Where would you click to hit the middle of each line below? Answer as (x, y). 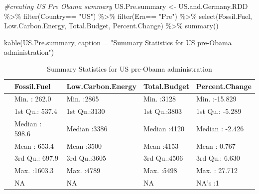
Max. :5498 (160, 170)
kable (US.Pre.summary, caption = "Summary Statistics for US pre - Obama (118, 42)
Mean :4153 (161, 145)
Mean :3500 (84, 145)
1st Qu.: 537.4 (36, 111)
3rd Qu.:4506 (163, 158)
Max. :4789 (83, 170)
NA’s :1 (207, 183)
